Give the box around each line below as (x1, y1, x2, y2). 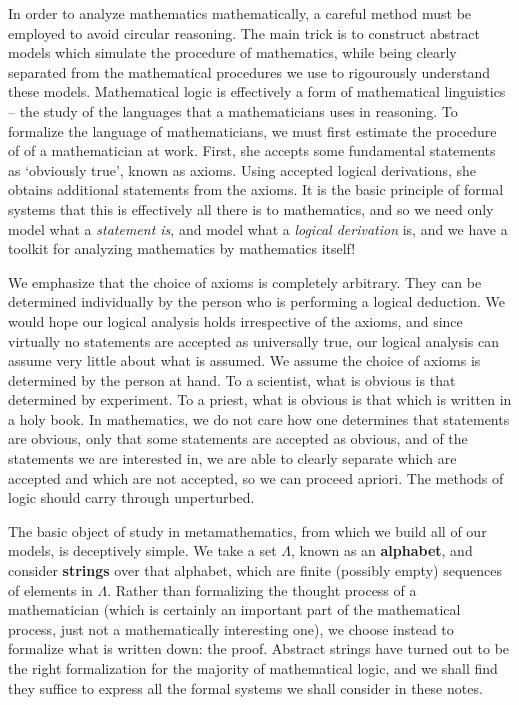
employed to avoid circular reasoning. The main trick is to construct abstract (8, 22, 480, 43)
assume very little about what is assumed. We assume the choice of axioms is (8, 350, 481, 371)
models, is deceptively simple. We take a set (8, 540, 277, 561)
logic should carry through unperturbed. (8, 487, 255, 508)
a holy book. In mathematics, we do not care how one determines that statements (8, 408, 510, 429)
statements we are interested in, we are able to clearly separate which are (8, 448, 457, 469)
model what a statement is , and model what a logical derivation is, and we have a (8, 218, 508, 239)
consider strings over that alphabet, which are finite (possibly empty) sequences (8, 560, 503, 581)
